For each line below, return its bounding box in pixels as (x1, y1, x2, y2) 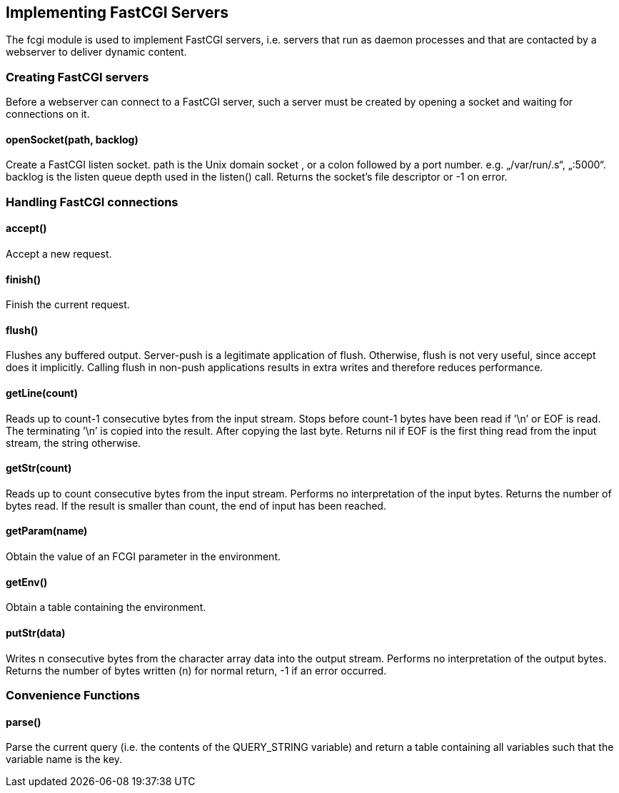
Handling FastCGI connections (6, 194, 178, 209)
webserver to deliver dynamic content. (6, 46, 187, 59)
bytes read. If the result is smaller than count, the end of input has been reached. (6, 499, 386, 512)
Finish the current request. (6, 298, 130, 311)
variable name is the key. (6, 753, 123, 766)
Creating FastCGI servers (6, 69, 149, 84)
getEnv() (6, 575, 48, 588)
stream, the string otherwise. (6, 436, 141, 449)
